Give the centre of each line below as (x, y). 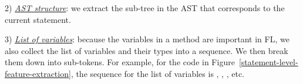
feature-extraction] (38, 73)
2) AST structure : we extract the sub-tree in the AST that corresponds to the (145, 8)
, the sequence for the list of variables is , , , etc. (157, 73)
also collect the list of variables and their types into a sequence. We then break (147, 50)
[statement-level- (268, 62)
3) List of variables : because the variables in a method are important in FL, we (147, 39)
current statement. (38, 19)
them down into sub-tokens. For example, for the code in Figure (120, 62)
